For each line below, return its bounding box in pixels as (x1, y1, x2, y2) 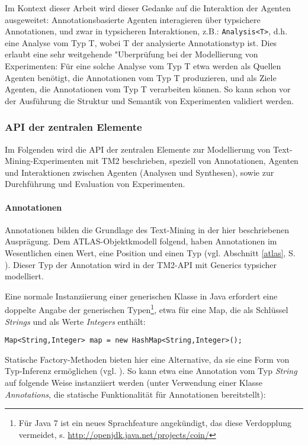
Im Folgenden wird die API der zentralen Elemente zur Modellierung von (5, 143, 271, 155)
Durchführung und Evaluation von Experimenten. (5, 178, 185, 190)
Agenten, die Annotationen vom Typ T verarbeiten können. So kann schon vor (5, 83, 291, 95)
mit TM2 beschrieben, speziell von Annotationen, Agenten (86, 154, 299, 167)
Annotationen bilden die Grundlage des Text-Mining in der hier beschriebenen (5, 223, 289, 236)
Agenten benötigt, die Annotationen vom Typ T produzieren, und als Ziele (5, 71, 277, 83)
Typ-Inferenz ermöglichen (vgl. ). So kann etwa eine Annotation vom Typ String (5, 365, 297, 377)
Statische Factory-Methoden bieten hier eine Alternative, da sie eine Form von (5, 353, 290, 365)
